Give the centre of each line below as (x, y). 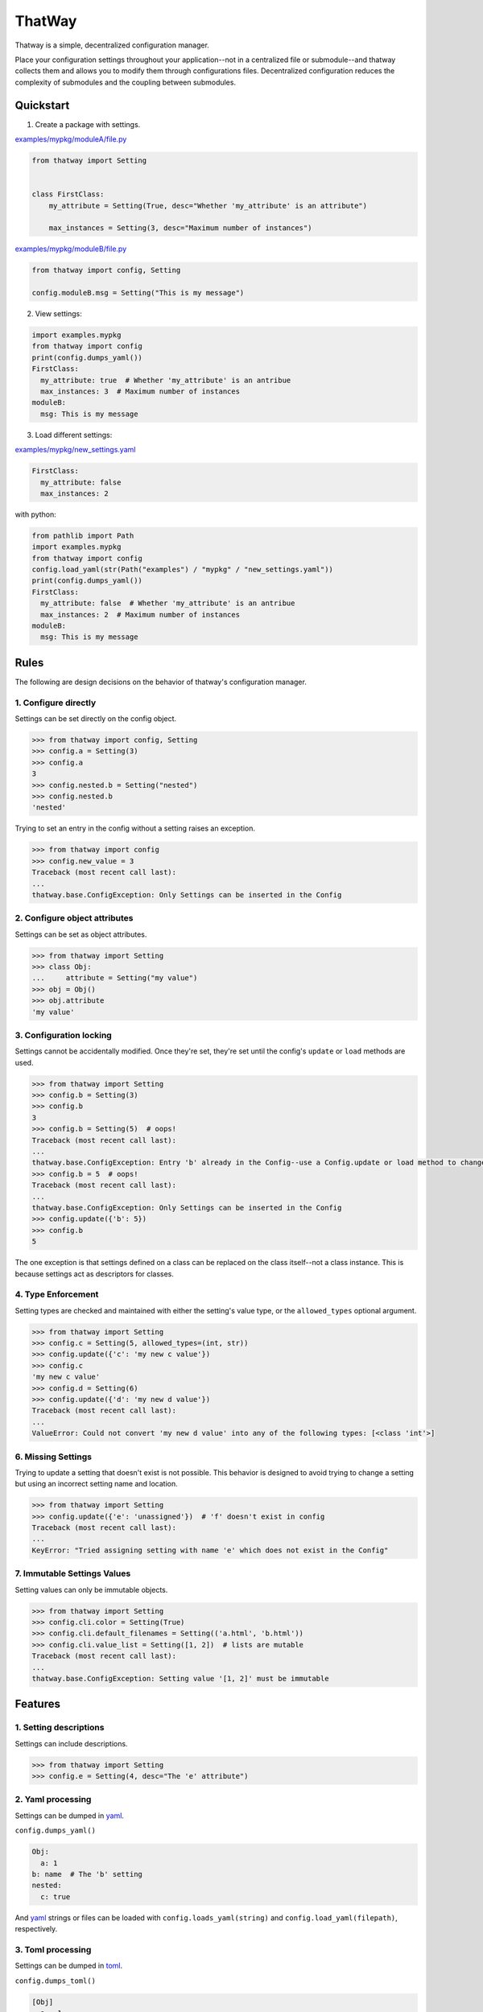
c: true (56, 1897)
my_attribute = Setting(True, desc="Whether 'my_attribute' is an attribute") (208, 206)
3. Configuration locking (63, 1035)
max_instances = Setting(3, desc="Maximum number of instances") (180, 228)
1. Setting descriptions (60, 1728)
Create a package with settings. (88, 124)
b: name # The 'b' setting (87, 1874)
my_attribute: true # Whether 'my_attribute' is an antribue (166, 380)
